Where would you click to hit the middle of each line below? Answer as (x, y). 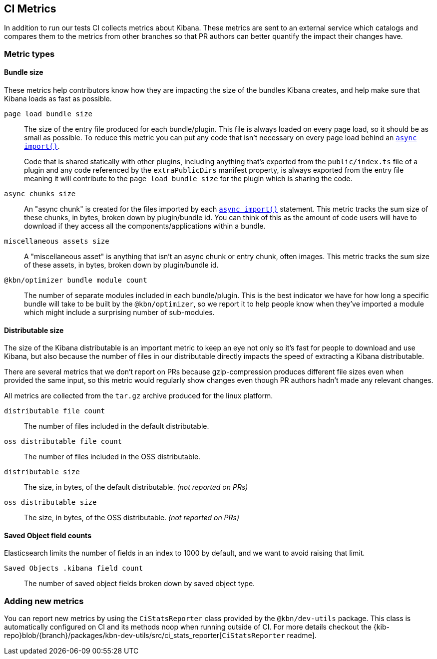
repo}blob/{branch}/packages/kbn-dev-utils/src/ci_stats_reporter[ (113, 636)
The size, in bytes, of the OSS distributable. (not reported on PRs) (132, 518)
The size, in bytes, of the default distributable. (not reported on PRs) (136, 487)
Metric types (29, 54)
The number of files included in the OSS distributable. (112, 457)
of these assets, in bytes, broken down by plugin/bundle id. (121, 265)
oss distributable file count (63, 442)
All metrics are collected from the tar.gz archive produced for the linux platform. (139, 396)
